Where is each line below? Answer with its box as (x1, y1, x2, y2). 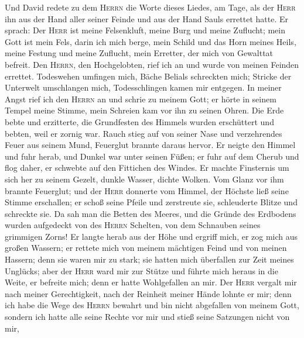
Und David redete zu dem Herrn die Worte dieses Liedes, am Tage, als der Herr (5, 1, 296, 13)
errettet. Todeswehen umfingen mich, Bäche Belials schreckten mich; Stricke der (5, 70, 292, 82)
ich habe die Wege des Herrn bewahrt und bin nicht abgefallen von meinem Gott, (5, 299, 299, 311)
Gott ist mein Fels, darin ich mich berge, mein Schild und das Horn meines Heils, (5, 35, 296, 47)
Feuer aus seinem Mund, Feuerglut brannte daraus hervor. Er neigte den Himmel (5, 139, 296, 151)
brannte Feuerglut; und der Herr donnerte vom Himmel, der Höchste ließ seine (5, 184, 289, 196)
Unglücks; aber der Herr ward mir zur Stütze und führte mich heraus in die (5, 264, 278, 277)
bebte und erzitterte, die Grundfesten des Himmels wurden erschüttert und (5, 115, 274, 127)
